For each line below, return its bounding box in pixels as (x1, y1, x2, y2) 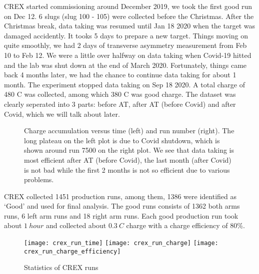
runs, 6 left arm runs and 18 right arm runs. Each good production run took (4, 210, 238, 221)
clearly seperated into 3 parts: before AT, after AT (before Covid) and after (4, 98, 236, 109)
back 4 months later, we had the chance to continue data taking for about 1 (4, 69, 236, 80)
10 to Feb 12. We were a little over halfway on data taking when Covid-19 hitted (4, 49, 251, 60)
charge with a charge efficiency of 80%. (126, 220, 245, 231)
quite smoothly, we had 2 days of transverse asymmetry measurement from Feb (4, 40, 247, 50)
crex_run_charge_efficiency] (24, 248, 121, 255)
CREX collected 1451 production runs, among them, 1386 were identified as (4, 191, 236, 201)
